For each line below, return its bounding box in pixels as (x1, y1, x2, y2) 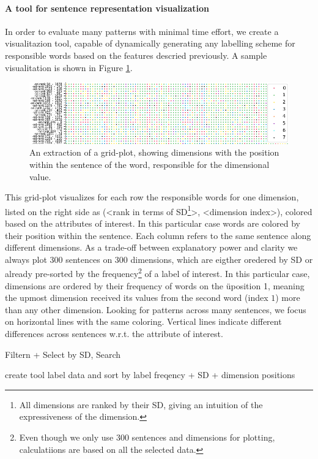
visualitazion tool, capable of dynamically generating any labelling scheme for (5, 37, 295, 50)
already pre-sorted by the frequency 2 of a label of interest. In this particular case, (5, 265, 310, 280)
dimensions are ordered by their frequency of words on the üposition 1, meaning (5, 279, 305, 292)
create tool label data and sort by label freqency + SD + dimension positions (5, 368, 295, 381)
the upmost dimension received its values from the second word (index (5, 291, 268, 304)
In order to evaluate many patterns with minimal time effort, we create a (5, 25, 279, 37)
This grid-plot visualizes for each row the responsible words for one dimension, (5, 191, 299, 203)
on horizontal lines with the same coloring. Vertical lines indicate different (5, 315, 282, 328)
